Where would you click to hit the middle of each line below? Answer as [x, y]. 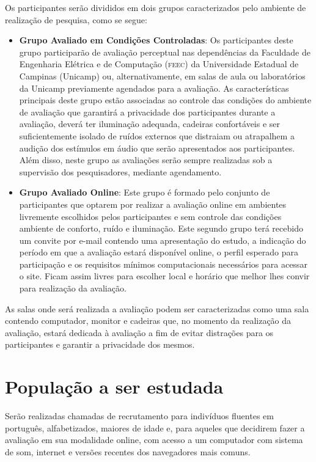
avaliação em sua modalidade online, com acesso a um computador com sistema [154, 440]
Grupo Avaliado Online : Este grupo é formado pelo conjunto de [145, 192]
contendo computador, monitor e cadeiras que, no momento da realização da [148, 321]
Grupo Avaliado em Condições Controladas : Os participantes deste [156, 40]
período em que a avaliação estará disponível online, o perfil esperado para [159, 252]
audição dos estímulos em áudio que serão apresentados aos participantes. [157, 148]
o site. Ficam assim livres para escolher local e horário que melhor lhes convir [164, 276]
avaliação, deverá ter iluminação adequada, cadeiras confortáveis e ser [150, 124]
